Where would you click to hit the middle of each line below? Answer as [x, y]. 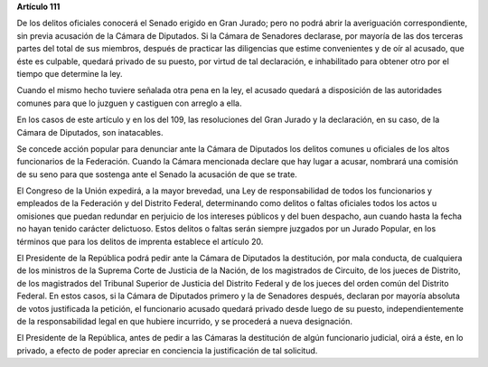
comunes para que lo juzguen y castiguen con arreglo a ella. [129, 103]
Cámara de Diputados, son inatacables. [90, 132]
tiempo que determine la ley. [70, 73]
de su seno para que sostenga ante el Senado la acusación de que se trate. [157, 174]
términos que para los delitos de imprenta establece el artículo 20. [140, 241]
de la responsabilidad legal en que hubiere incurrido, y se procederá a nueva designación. [184, 321]
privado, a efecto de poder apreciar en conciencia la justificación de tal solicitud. [167, 350]
